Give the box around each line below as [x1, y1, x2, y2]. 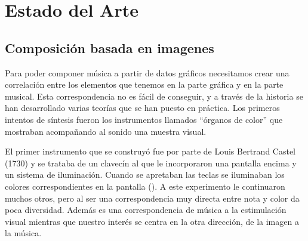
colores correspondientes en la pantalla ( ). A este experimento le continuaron [5, 180, 285, 192]
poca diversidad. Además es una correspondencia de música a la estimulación [5, 203, 287, 216]
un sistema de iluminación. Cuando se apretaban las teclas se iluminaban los [5, 168, 285, 181]
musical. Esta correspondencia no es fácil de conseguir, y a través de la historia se [5, 89, 303, 102]
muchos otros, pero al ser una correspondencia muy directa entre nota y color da [5, 191, 300, 204]
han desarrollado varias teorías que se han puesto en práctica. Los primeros [5, 101, 280, 114]
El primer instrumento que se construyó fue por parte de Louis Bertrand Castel [5, 145, 296, 157]
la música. [5, 227, 42, 239]
